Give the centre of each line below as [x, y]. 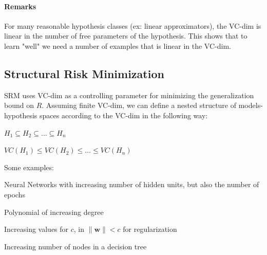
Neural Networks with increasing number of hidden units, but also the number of [132, 184]
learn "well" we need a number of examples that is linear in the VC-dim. [118, 45]
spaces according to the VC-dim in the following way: [123, 115]
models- [251, 105]
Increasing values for [36, 229]
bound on [19, 105]
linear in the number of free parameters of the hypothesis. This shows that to [126, 36]
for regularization [150, 229]
